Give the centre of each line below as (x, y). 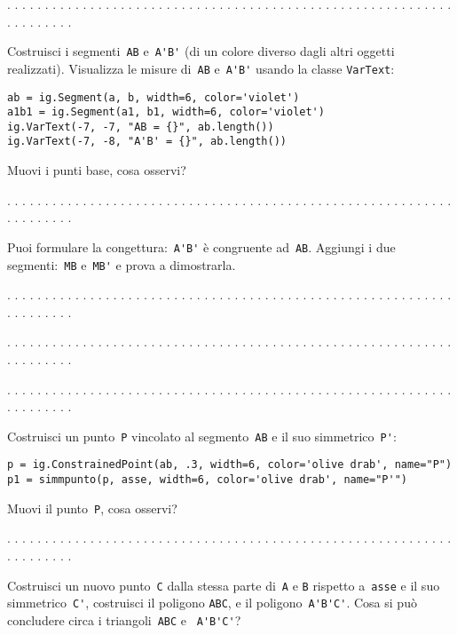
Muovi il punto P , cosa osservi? (92, 508)
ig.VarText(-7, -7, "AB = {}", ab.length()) (141, 127)
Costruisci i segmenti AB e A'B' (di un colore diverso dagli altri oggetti (201, 51)
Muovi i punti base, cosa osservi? (97, 170)
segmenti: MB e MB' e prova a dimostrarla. (122, 264)
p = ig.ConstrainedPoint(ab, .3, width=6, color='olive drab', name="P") (230, 465)
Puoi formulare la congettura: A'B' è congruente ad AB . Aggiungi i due (201, 246)
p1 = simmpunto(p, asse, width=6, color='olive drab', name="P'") (208, 480)
